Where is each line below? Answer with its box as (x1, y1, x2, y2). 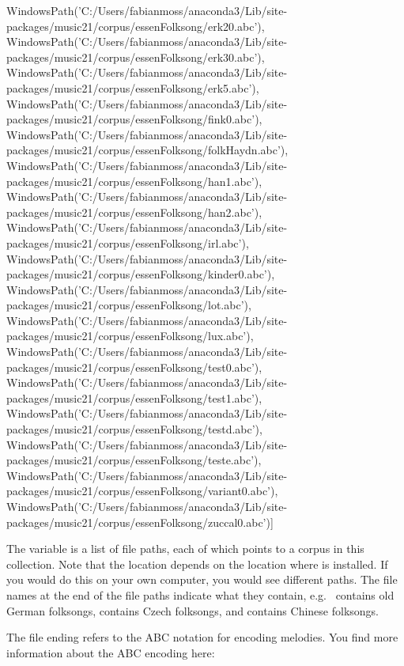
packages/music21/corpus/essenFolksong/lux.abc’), (6, 327, 254, 344)
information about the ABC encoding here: (6, 644, 215, 660)
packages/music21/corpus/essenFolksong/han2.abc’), (6, 203, 262, 220)
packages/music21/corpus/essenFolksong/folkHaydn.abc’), (6, 142, 289, 158)
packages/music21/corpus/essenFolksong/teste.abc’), (6, 452, 262, 468)
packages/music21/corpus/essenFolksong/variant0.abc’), (6, 482, 278, 499)
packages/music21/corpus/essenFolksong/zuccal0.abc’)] (6, 513, 274, 530)
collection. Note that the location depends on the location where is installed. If (6, 555, 388, 572)
